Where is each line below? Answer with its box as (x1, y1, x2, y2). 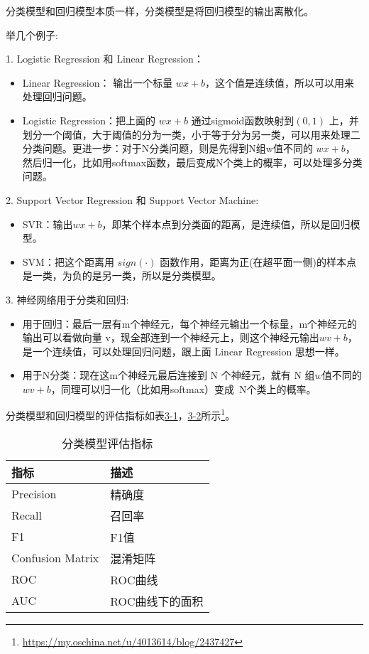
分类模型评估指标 (62, 434, 153, 451)
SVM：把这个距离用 (22, 254, 114, 269)
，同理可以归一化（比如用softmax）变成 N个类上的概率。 (50, 381, 316, 396)
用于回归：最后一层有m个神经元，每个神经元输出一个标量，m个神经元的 (22, 316, 358, 331)
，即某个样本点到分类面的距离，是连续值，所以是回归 (101, 216, 351, 231)
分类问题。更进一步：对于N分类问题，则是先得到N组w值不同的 (22, 141, 313, 156)
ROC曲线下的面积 (110, 592, 204, 609)
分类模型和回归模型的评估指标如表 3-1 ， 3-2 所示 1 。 (6, 406, 236, 423)
